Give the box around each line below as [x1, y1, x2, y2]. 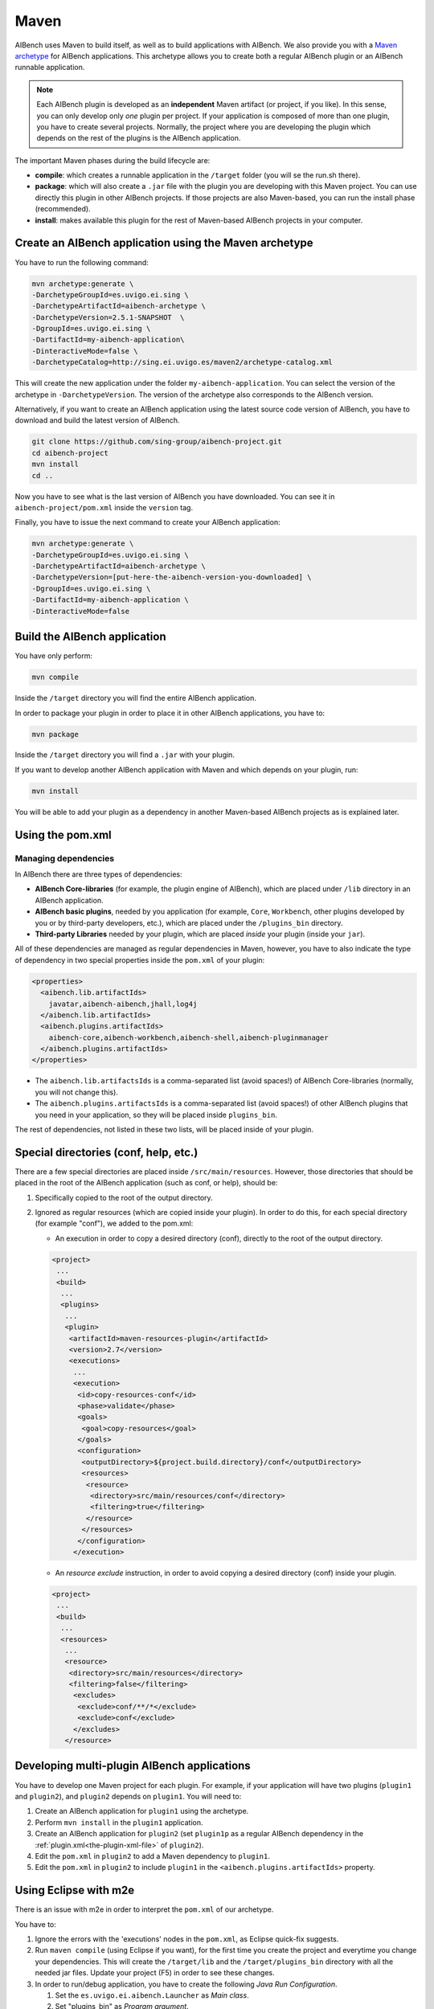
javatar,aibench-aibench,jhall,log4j [48, 999, 198, 1009]
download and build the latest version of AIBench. [14, 415, 180, 425]
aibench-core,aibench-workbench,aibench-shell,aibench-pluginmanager [48, 1033, 329, 1042]
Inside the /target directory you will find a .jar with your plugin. [14, 750, 235, 759]
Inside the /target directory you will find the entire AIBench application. [14, 694, 257, 703]
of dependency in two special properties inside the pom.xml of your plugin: [14, 955, 265, 964]
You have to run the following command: [14, 257, 149, 267]
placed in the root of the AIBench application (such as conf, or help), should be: [14, 1178, 278, 1188]
